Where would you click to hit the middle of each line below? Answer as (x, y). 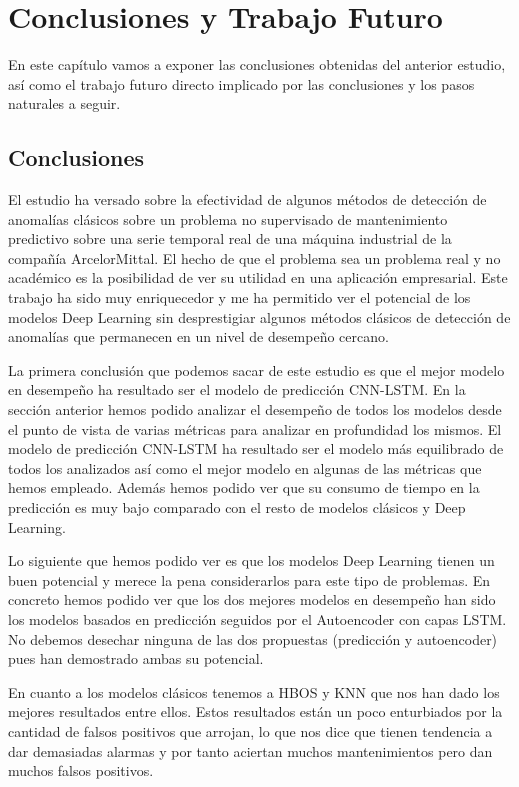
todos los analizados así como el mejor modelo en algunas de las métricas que (245, 467)
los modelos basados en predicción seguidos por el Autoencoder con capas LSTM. (257, 618)
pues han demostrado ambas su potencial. (136, 658)
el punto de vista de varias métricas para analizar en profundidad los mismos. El (255, 428)
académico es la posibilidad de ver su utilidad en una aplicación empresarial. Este (258, 277)
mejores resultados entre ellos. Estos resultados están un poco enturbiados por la (255, 711)
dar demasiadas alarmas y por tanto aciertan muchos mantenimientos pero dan (250, 750)
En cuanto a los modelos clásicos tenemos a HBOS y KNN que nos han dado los (254, 691)
